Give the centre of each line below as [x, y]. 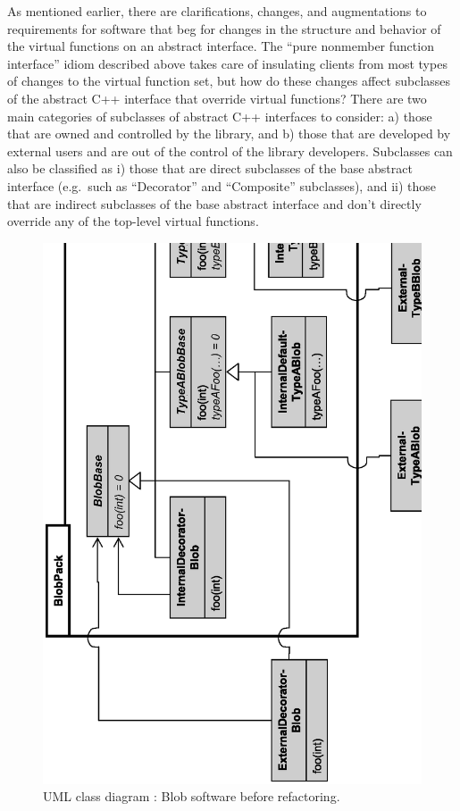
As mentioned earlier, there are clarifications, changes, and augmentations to [217, 11]
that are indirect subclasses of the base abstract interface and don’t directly [214, 203]
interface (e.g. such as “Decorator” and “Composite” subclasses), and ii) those [222, 185]
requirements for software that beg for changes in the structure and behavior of [224, 28]
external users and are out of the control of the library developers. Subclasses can [230, 150]
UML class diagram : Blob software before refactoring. [192, 796]
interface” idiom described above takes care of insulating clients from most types [227, 63]
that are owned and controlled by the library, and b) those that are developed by [229, 134]
